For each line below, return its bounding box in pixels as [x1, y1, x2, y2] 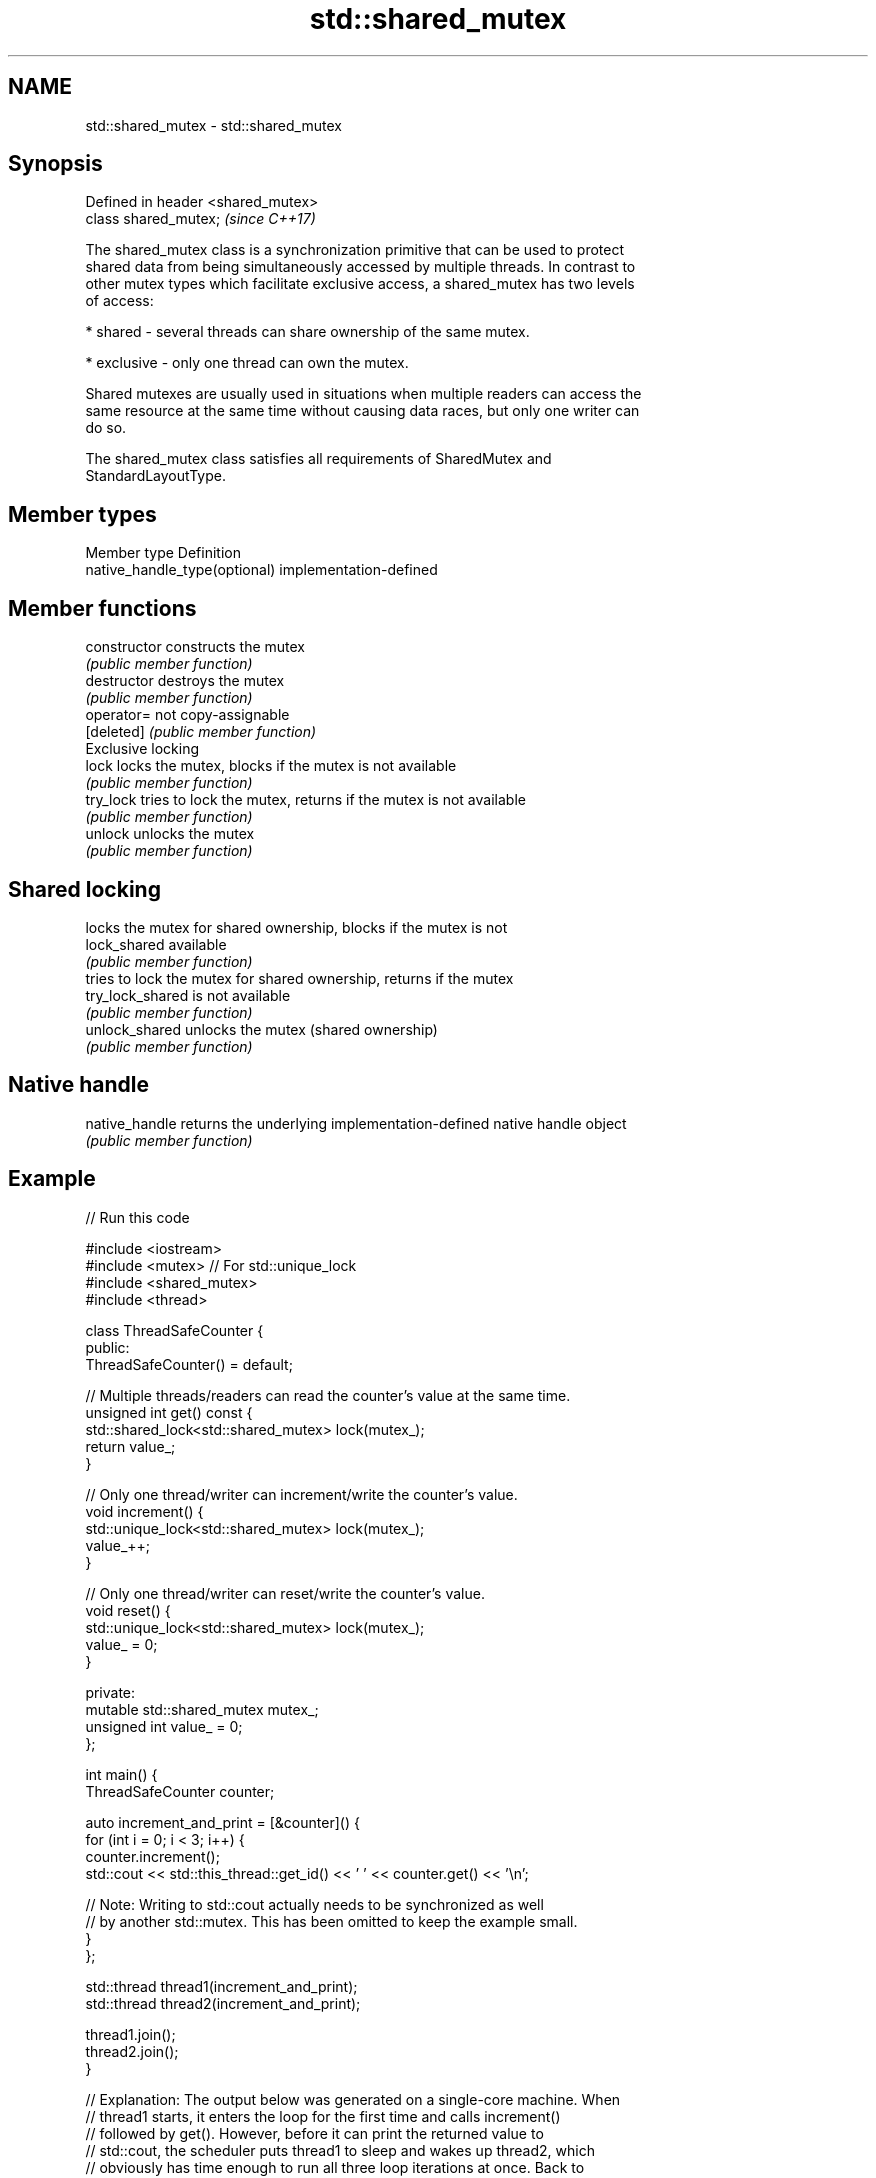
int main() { [85, 1765, 158, 1783]
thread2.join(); [85, 2042, 179, 2060]
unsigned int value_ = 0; [85, 1717, 243, 1735]
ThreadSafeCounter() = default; [85, 1355, 293, 1373]
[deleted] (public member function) [85, 723, 317, 741]
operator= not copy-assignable [85, 706, 290, 724]
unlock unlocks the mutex [85, 825, 255, 843]
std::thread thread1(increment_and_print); [85, 1977, 358, 1995]
